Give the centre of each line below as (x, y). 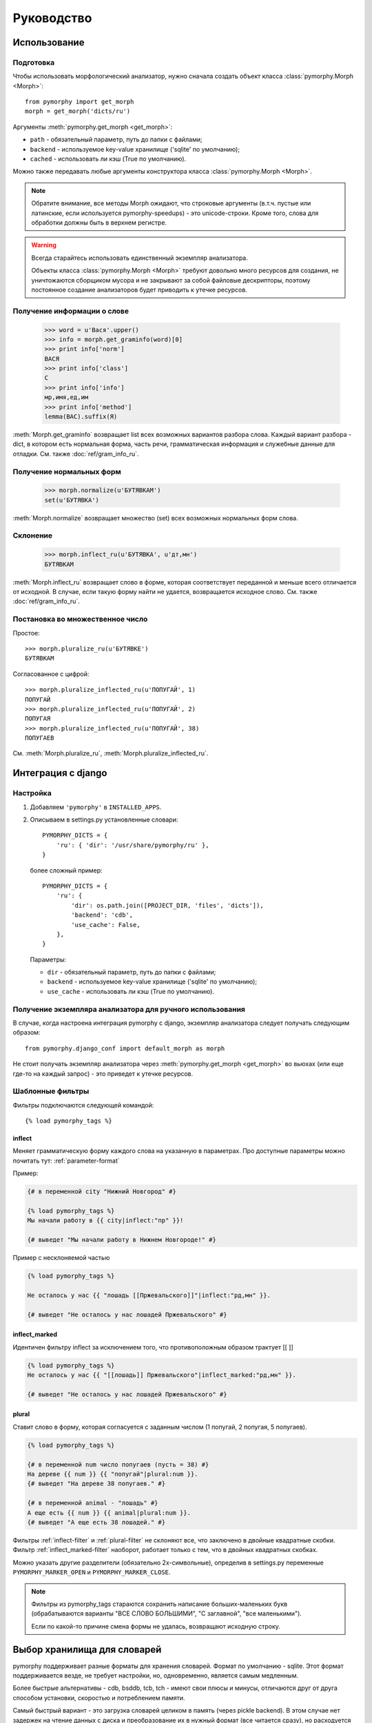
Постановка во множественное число (80, 619)
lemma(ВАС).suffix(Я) (81, 417)
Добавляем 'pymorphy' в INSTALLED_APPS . (96, 807)
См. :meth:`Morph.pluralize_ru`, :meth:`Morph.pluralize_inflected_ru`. (111, 753)
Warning (44, 245)
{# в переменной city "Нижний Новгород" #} (102, 1192)
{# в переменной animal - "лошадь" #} (93, 1503)
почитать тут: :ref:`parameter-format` (66, 1161)
